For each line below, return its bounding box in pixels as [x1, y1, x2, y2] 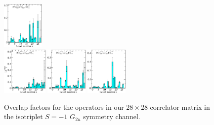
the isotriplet [4, 111, 43, 122]
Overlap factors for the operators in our [4, 101, 124, 112]
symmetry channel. [83, 111, 140, 122]
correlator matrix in [150, 101, 210, 112]
